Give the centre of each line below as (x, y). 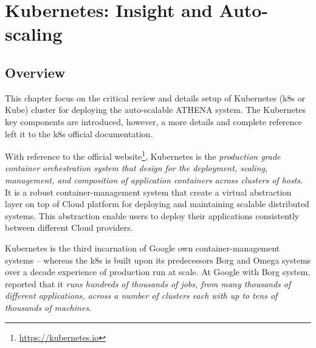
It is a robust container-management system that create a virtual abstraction (148, 192)
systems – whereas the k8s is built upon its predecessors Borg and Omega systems (158, 260)
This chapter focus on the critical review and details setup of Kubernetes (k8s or (155, 97)
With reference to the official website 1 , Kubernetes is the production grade (143, 155)
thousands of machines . (48, 307)
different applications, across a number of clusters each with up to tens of (141, 295)
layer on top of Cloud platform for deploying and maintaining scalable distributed (157, 204)
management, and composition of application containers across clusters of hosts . (154, 179)
